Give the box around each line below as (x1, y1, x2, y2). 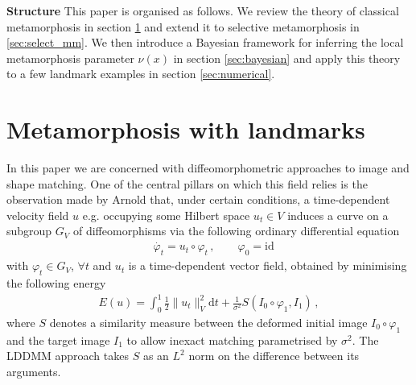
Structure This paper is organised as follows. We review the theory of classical (6, 2, 399, 19)
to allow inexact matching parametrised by (126, 331, 338, 348)
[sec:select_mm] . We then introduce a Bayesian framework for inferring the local (6, 34, 404, 51)
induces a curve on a (287, 206, 389, 223)
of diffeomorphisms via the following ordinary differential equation (72, 222, 400, 239)
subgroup (6, 222, 52, 239)
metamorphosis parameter (6, 49, 134, 66)
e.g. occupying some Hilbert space (82, 206, 250, 223)
